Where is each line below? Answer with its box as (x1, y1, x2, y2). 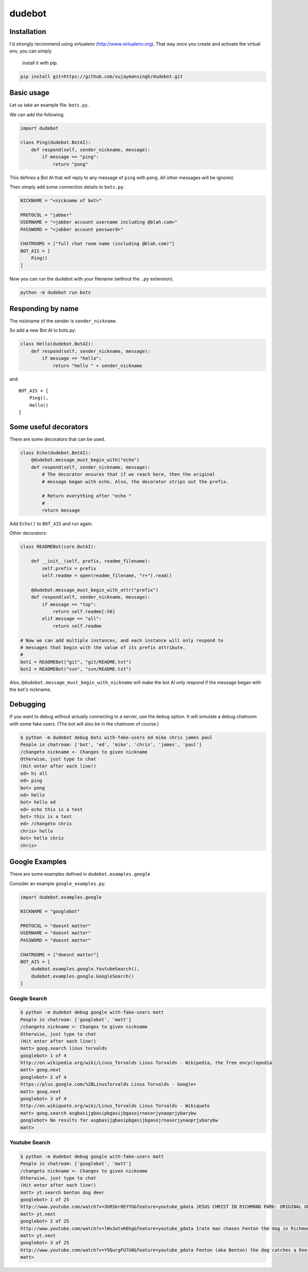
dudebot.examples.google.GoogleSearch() (31, 973, 134, 979)
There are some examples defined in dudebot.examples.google (9, 871, 151, 877)
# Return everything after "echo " (42, 493, 132, 499)
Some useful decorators (9, 422, 88, 431)
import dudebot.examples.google (20, 894, 102, 900)
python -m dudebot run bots (20, 289, 91, 295)
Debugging (9, 700, 46, 709)
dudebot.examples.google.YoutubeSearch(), (31, 966, 140, 972)
